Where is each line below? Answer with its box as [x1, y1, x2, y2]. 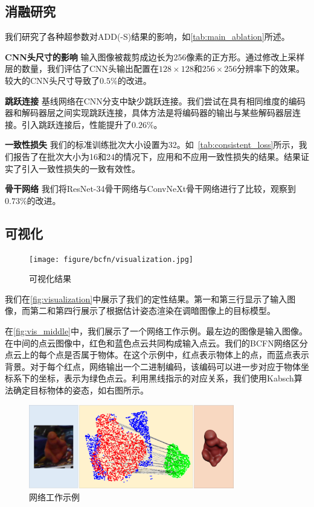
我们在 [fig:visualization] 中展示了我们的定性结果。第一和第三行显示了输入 [5, 292, 287, 305]
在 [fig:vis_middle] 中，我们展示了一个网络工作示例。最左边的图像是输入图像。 [5, 324, 307, 337]
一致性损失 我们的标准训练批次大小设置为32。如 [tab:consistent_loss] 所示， [5, 138, 299, 151]
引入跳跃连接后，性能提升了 [21, 118, 132, 130]
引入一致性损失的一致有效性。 [21, 162, 140, 174]
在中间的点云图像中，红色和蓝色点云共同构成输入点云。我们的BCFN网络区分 [5, 336, 308, 349]
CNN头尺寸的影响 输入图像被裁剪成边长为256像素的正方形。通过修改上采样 [5, 50, 305, 63]
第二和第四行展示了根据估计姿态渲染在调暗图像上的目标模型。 [30, 304, 275, 317]
